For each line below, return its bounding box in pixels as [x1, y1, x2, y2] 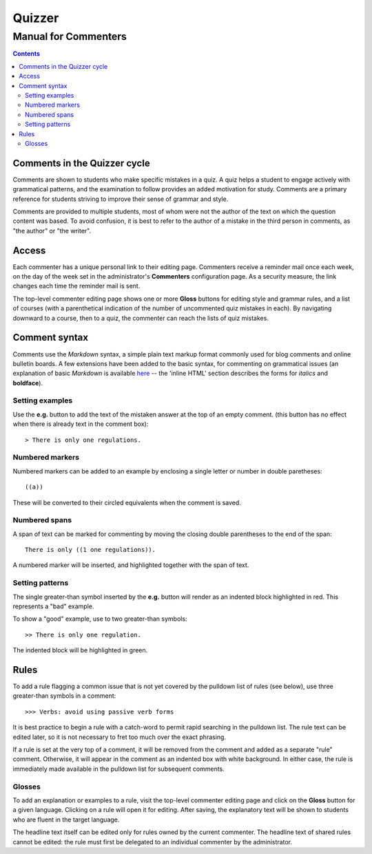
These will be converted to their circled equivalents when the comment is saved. [12, 498, 241, 506]
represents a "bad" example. [12, 602, 94, 610]
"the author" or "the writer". [12, 226, 92, 235]
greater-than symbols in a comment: [12, 692, 116, 700]
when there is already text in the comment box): [12, 420, 149, 428]
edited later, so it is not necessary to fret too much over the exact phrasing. [12, 733, 227, 741]
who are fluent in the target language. [12, 815, 120, 824]
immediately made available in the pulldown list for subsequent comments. [12, 765, 225, 773]
